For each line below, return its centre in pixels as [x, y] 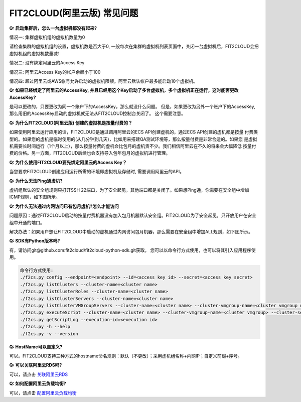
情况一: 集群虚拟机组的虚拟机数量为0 [47, 37]
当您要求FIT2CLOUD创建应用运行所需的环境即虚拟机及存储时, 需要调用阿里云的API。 [97, 172]
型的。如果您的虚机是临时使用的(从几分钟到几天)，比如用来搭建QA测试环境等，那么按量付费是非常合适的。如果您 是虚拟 [133, 139]
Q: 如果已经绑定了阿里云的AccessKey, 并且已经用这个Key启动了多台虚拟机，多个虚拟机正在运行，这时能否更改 [124, 90]
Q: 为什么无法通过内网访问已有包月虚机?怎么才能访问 [64, 206]
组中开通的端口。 [27, 222]
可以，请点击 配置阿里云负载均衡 [43, 393]
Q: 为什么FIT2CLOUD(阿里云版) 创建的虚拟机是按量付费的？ [71, 122]
